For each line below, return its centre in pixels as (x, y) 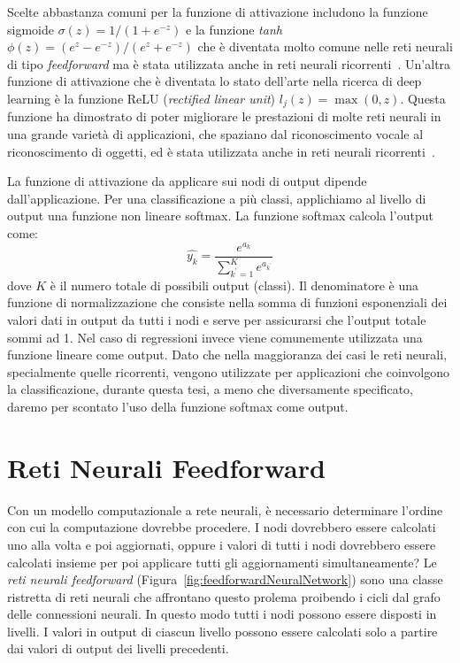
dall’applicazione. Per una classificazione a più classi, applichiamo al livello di (217, 198)
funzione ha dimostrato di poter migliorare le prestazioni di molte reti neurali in (224, 116)
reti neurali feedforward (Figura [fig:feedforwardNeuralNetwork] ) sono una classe (225, 579)
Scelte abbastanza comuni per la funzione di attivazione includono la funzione (218, 12)
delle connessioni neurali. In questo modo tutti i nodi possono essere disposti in (222, 614)
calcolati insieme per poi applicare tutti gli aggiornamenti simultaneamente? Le (222, 562)
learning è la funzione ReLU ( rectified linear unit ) (142, 98)
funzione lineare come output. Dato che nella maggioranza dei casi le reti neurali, (227, 355)
